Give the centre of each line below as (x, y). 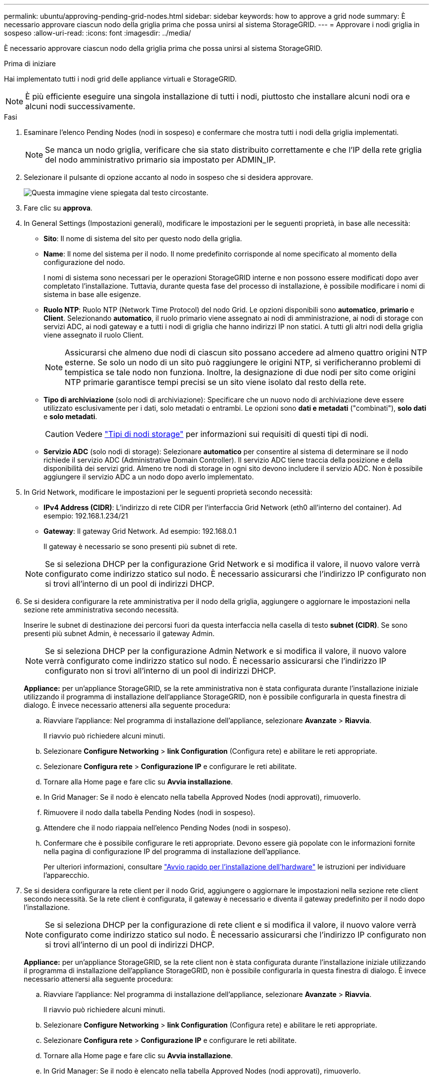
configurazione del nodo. (84, 262)
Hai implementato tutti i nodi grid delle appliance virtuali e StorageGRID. (120, 79)
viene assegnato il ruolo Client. (94, 335)
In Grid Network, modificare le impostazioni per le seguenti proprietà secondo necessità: (168, 492)
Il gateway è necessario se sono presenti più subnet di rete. (140, 546)
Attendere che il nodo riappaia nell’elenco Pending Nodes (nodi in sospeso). (167, 828)
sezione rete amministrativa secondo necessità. (101, 610)
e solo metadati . (70, 416)
